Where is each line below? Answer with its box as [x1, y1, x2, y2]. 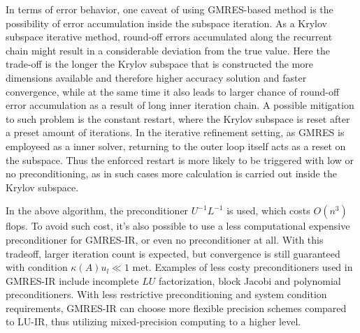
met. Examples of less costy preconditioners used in [132, 260, 353, 274]
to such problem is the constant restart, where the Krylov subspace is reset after [6, 111, 350, 126]
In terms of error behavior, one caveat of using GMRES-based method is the [6, 2, 333, 16]
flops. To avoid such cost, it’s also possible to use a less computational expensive [6, 219, 350, 233]
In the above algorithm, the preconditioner [6, 203, 189, 218]
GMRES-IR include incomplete [6, 273, 139, 288]
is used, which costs [226, 203, 310, 218]
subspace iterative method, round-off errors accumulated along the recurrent [6, 29, 333, 44]
